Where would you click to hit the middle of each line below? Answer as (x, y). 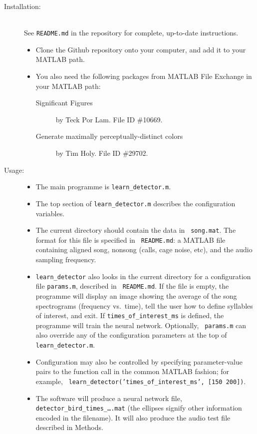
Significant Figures (64, 103)
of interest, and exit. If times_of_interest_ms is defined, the (130, 315)
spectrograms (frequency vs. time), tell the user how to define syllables (144, 305)
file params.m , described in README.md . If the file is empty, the (132, 286)
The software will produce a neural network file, (109, 398)
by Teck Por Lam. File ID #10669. (109, 119)
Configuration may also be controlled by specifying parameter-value (139, 361)
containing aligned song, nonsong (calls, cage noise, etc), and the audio (144, 249)
